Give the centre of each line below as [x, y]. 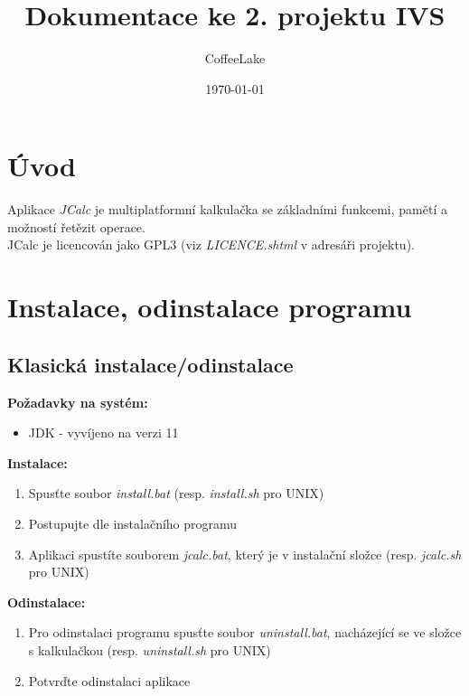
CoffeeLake [235, 58]
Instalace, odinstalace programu [210, 307]
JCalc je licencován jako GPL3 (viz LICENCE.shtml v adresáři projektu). [211, 245]
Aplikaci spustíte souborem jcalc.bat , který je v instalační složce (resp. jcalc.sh [245, 554]
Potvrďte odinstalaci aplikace [109, 680]
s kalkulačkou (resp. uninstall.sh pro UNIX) [150, 649]
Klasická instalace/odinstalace [150, 364]
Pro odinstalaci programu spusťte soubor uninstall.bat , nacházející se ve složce [245, 632]
